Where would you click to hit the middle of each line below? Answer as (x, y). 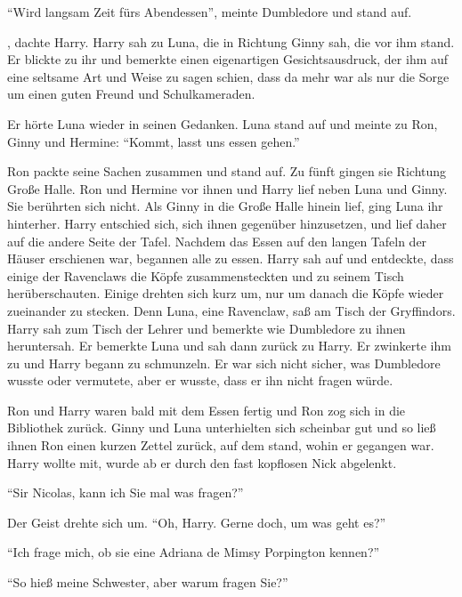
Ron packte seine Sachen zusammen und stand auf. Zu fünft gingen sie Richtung (227, 171)
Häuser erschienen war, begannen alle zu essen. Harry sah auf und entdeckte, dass (231, 258)
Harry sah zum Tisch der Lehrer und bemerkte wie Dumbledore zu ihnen (207, 328)
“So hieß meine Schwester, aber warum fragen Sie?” (148, 582)
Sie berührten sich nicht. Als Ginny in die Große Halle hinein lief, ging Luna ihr (225, 206)
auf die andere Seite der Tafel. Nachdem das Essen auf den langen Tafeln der (217, 241)
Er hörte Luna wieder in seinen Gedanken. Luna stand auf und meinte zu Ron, (223, 123)
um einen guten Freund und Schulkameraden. (131, 94)
